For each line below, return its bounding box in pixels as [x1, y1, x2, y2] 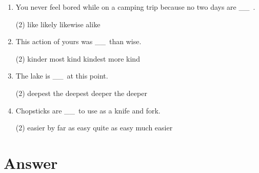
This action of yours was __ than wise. [15, 36, 142, 47]
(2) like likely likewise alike [15, 18, 101, 29]
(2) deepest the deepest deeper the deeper [15, 87, 147, 98]
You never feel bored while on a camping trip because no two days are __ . [15, 2, 255, 12]
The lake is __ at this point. [15, 70, 108, 81]
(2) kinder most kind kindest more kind [15, 53, 140, 64]
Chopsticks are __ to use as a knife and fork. [15, 105, 161, 116]
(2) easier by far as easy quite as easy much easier [15, 122, 173, 133]
